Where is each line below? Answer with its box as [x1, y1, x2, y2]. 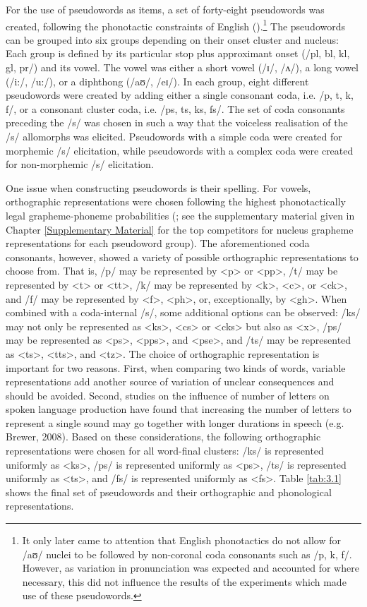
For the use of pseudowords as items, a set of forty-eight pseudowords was [6, 2, 325, 16]
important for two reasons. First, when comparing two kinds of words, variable [6, 360, 346, 375]
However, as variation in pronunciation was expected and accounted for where [22, 560, 359, 575]
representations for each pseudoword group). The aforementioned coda [6, 236, 310, 251]
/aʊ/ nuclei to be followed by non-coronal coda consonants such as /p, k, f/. [22, 546, 352, 561]
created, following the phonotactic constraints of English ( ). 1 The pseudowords [6, 16, 346, 33]
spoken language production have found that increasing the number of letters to [6, 402, 351, 416]
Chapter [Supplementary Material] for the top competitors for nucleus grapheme [6, 222, 354, 236]
